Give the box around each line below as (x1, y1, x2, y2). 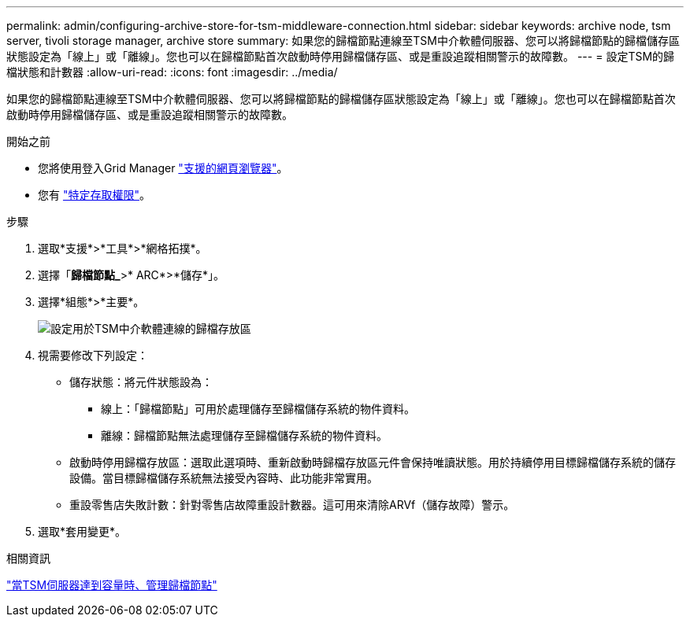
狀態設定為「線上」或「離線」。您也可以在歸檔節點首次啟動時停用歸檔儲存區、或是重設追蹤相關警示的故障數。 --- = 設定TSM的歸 (6, 50, 675, 63)
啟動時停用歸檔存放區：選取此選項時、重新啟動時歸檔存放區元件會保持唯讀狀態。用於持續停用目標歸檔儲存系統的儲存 (69, 455, 676, 469)
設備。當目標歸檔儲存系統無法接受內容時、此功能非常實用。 (69, 471, 378, 485)
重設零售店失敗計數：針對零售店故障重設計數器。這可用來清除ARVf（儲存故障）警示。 (69, 498, 515, 511)
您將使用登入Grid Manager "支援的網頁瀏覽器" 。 (38, 161, 288, 175)
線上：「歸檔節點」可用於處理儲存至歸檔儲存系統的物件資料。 (101, 402, 415, 415)
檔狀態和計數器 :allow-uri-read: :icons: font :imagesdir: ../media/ (6, 65, 338, 79)
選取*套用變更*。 (38, 525, 127, 538)
